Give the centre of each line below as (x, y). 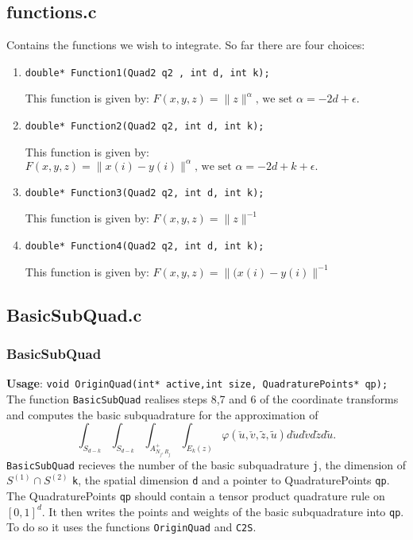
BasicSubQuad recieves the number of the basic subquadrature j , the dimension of (206, 464)
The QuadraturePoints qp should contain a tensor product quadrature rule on (196, 495)
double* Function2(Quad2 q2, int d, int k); (145, 127)
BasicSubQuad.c (74, 314)
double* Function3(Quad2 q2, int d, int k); (145, 193)
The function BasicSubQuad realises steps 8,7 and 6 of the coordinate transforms (203, 398)
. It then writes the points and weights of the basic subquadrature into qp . (223, 511)
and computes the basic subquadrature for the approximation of (162, 414)
